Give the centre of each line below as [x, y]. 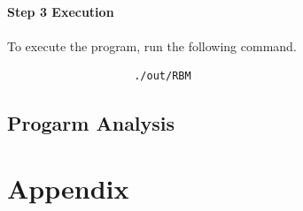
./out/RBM [163, 76]
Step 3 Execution [61, 11]
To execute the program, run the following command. [152, 45]
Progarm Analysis [91, 123]
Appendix [68, 188]
